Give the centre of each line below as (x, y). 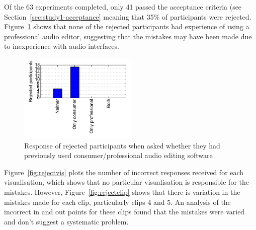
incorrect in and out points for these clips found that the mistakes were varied (124, 212)
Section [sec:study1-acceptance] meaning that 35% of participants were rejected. (128, 16)
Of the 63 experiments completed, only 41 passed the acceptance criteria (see (123, 7)
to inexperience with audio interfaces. (62, 46)
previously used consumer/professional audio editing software (118, 155)
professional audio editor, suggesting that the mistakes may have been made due (128, 36)
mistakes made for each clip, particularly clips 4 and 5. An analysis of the (117, 202)
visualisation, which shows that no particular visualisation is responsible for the (127, 182)
